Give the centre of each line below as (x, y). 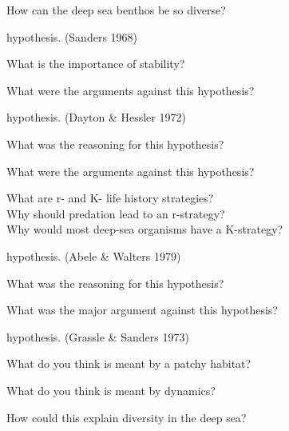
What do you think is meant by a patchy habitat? (129, 363)
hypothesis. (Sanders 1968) (72, 36)
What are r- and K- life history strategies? (110, 198)
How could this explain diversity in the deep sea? (127, 417)
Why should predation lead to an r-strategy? (116, 213)
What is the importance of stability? (96, 64)
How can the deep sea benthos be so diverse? (116, 10)
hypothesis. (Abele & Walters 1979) (94, 255)
